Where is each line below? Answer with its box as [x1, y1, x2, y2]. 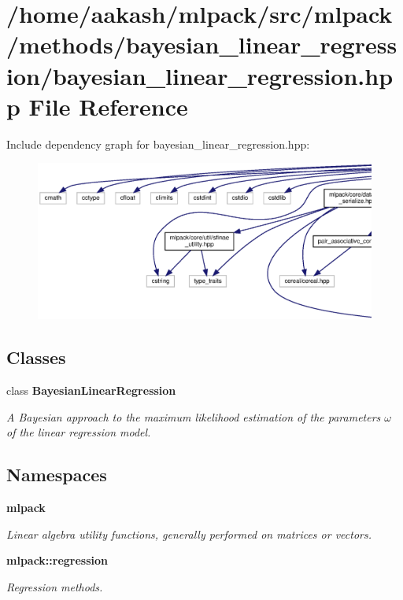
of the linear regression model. [6, 424, 151, 440]
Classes [6, 345, 66, 370]
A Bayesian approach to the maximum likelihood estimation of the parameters [6, 408, 381, 425]
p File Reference [6, 90, 188, 122]
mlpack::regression [6, 552, 109, 569]
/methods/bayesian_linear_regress [6, 28, 397, 61]
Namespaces [6, 462, 107, 487]
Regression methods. [6, 579, 103, 594]
